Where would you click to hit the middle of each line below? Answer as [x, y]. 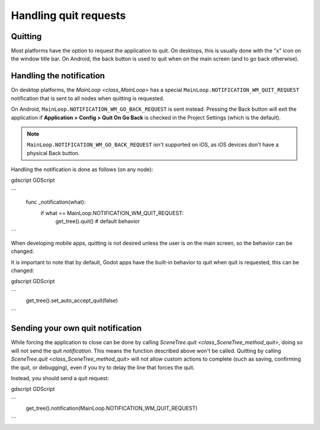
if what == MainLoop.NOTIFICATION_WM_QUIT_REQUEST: [112, 213]
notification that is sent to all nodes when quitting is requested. [88, 98]
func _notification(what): [56, 202]
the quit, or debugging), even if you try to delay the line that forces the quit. [103, 367]
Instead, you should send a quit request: [60, 378]
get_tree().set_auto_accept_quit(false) [72, 301]
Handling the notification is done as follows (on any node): [82, 169]
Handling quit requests [68, 15]
